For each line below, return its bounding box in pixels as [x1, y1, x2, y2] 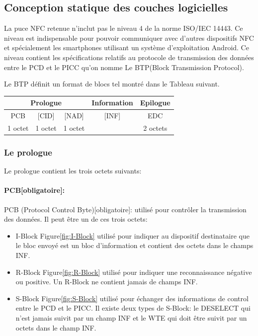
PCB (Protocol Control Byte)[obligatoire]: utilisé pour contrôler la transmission [4, 204, 247, 214]
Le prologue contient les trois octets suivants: [4, 166, 142, 176]
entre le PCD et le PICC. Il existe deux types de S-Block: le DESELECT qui [15, 303, 251, 313]
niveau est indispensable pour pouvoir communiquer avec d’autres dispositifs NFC [4, 32, 254, 43]
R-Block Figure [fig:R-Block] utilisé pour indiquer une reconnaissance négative [15, 266, 252, 277]
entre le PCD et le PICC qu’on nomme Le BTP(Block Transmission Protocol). [4, 62, 244, 72]
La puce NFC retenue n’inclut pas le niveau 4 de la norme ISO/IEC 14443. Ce [4, 23, 243, 33]
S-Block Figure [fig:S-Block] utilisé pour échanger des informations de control [15, 293, 249, 303]
